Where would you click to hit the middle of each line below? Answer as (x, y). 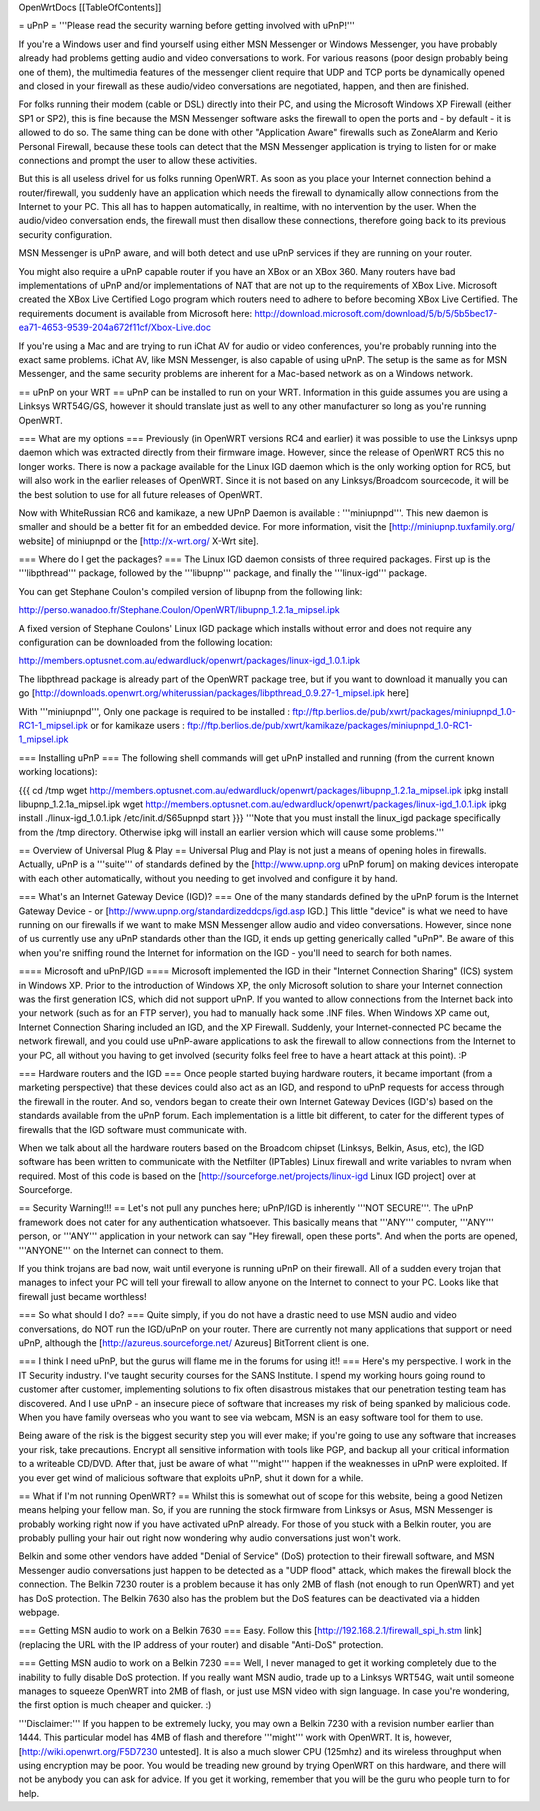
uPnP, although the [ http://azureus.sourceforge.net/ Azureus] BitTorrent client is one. (194, 1342)
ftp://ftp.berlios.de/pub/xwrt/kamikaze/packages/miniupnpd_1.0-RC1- (329, 725)
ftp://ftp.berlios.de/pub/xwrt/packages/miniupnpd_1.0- (404, 711)
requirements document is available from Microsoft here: (135, 313)
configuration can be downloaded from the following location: (146, 642)
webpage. (39, 1612)
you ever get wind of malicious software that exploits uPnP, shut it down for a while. (191, 1477)
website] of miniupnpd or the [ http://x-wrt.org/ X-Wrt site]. (138, 541)
